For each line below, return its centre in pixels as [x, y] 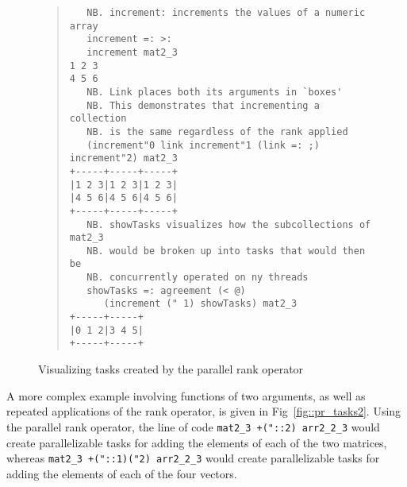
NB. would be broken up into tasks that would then [226, 251]
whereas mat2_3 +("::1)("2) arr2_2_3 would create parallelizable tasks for [193, 458]
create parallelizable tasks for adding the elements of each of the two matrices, [197, 442]
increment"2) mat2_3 [123, 158]
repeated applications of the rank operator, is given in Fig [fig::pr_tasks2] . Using [204, 411]
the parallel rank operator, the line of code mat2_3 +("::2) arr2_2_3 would [193, 426]
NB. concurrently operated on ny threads [198, 278]
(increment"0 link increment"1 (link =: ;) [203, 145]
